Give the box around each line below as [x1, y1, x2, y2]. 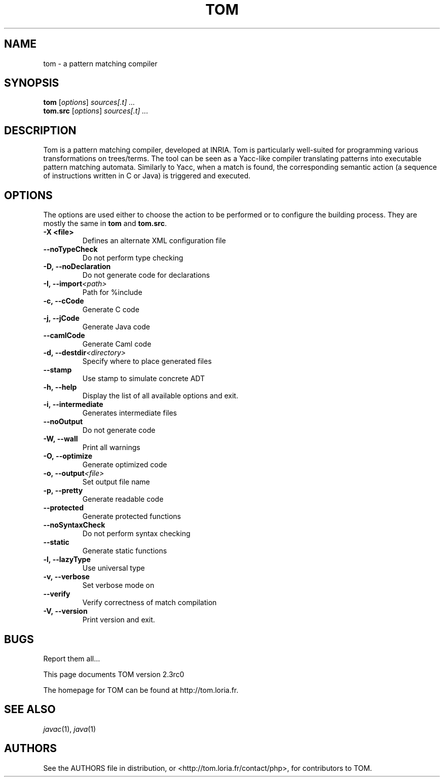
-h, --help [43, 383, 77, 392]
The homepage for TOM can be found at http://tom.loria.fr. [43, 685, 239, 694]
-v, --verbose [43, 572, 90, 581]
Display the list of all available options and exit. [82, 391, 238, 400]
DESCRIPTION [4, 124, 77, 137]
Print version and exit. [82, 615, 155, 624]
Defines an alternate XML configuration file [82, 236, 226, 245]
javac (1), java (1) [43, 724, 96, 733]
